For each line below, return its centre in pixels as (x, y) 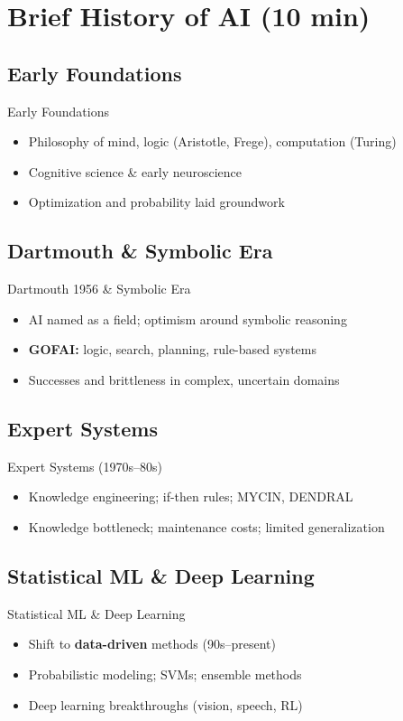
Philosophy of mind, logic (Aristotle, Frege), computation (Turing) (212, 141)
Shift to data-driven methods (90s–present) (152, 644)
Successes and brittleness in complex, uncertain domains (184, 379)
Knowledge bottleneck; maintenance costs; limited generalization (206, 526)
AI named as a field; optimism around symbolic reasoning (188, 318)
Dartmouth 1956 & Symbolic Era (99, 289)
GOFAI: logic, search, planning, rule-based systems (172, 349)
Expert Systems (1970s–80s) (85, 466)
